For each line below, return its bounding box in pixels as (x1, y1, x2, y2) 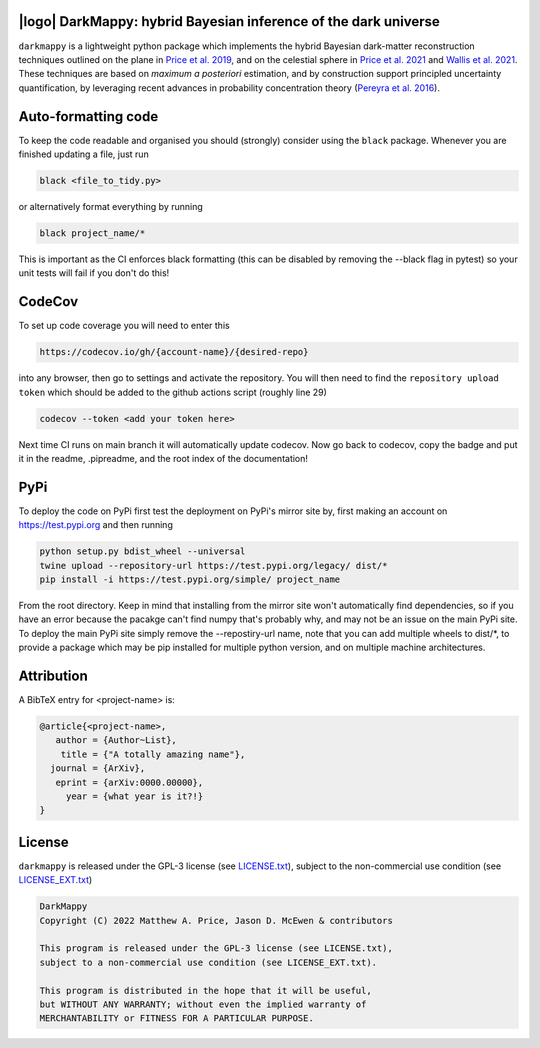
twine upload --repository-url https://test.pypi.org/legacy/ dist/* (39, 560, 388, 571)
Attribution (18, 667, 89, 684)
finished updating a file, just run (18, 148, 149, 160)
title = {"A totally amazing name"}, (60, 748, 246, 760)
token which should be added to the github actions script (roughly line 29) (18, 386, 327, 398)
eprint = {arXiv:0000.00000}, (55, 776, 204, 788)
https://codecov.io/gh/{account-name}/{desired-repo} (39, 346, 309, 358)
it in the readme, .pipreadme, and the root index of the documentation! (18, 452, 309, 464)
